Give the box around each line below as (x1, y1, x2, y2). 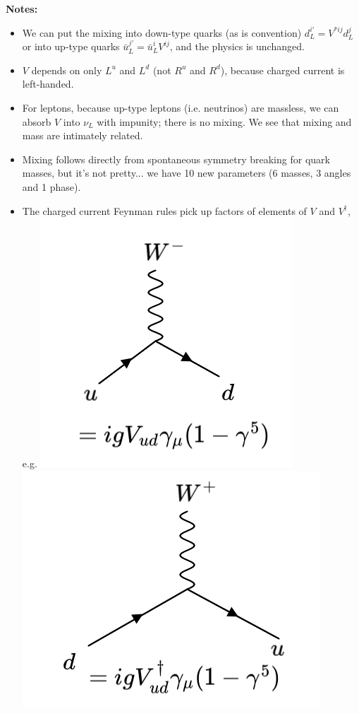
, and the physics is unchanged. (169, 39, 305, 54)
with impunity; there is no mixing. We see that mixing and (97, 114, 352, 129)
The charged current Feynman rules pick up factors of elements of (22, 203, 307, 218)
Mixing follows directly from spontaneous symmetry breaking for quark (22, 151, 330, 166)
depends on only (31, 62, 102, 77)
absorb (22, 114, 51, 129)
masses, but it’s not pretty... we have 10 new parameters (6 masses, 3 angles (22, 165, 351, 180)
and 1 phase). (22, 179, 81, 194)
